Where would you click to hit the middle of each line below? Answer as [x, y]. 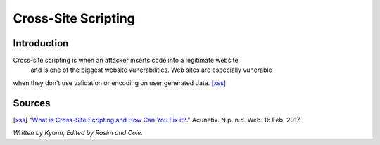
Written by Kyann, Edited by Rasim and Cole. [78, 133]
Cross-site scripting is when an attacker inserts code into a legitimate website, [127, 61]
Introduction [41, 43]
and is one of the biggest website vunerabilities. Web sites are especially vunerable [151, 70]
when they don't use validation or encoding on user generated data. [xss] [120, 83]
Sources [32, 103]
